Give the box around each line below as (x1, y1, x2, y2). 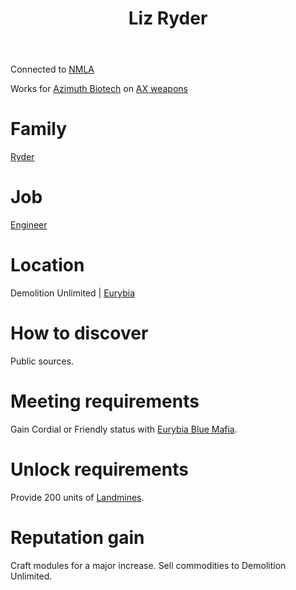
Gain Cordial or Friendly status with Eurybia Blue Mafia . (10, 423, 238, 435)
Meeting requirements (10, 390, 200, 413)
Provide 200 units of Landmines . (10, 491, 145, 503)
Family (10, 118, 68, 141)
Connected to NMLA (10, 63, 95, 76)
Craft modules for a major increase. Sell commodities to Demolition (10, 559, 287, 571)
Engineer (10, 219, 48, 231)
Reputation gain (10, 527, 145, 549)
